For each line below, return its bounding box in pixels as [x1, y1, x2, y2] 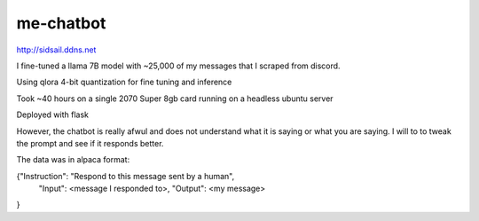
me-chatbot [16, 13, 106, 33]
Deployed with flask [16, 109, 89, 120]
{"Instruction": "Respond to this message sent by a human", [16, 170, 235, 181]
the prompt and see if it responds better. [16, 138, 164, 148]
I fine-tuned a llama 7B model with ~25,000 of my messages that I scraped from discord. [16, 60, 341, 71]
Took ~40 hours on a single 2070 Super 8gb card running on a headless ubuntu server [16, 93, 334, 104]
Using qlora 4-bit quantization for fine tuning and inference [16, 76, 232, 88]
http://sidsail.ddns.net [16, 44, 97, 55]
